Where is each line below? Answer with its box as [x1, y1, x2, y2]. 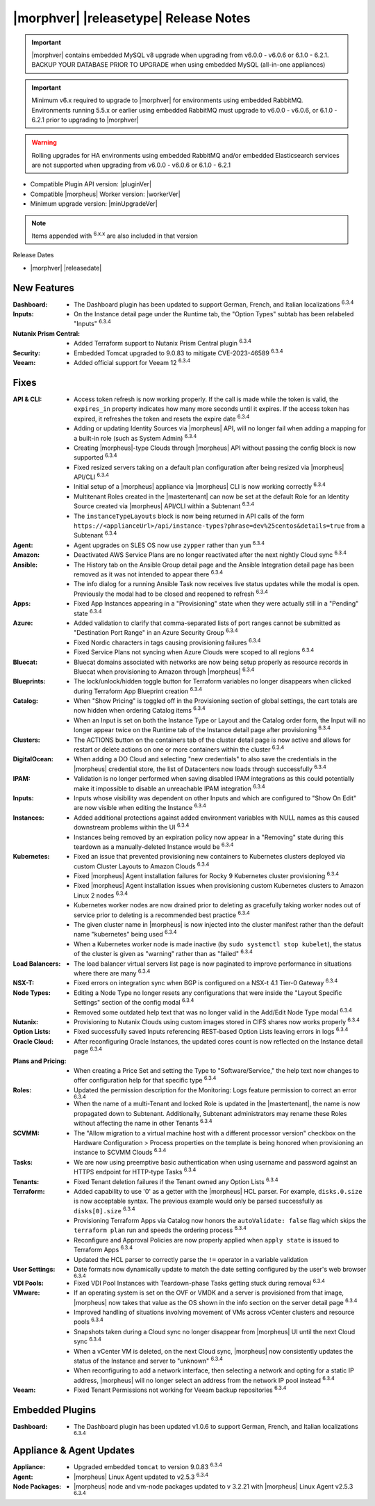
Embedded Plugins [12, 1404, 97, 1416]
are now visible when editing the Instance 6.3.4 [74, 802, 206, 812]
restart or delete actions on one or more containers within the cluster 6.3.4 [74, 744, 285, 754]
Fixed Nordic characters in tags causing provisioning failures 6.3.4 [74, 637, 261, 647]
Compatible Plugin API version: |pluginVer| [30, 180, 152, 188]
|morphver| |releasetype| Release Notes [12, 10, 251, 26]
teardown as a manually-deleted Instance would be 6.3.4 [74, 841, 234, 851]
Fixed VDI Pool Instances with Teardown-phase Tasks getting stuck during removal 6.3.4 [74, 1278, 326, 1287]
